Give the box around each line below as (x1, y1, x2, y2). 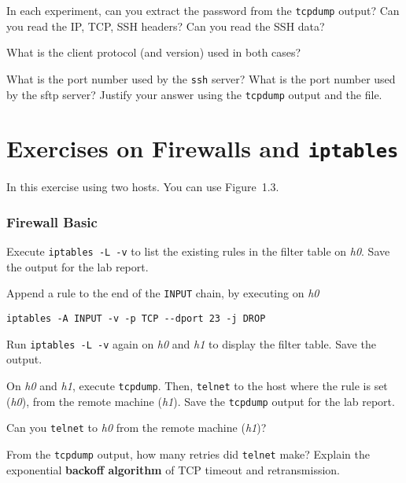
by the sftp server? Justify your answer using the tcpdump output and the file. (6, 86, 382, 102)
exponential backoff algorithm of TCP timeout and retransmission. (6, 461, 340, 477)
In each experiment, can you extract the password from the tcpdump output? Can (6, 2, 400, 18)
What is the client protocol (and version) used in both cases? (6, 44, 301, 61)
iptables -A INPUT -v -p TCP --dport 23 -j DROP (6, 313, 266, 325)
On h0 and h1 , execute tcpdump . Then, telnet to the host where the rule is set (6, 378, 388, 394)
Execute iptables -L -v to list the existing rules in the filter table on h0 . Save (6, 243, 390, 260)
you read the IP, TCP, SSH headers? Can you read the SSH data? (6, 17, 325, 34)
